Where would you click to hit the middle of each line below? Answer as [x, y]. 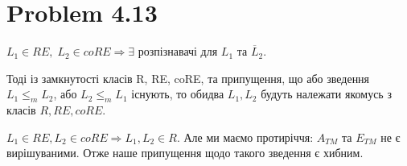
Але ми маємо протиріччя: [249, 137]
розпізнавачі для [178, 51]
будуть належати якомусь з [326, 94]
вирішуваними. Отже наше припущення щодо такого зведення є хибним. [185, 153]
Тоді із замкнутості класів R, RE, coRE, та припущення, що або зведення [188, 78]
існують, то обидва [178, 94]
